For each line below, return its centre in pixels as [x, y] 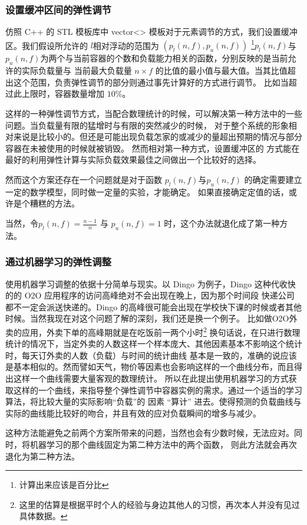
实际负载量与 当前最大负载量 [77, 70]
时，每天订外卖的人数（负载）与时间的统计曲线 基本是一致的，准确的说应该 [151, 355]
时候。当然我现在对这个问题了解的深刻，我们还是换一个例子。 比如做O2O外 [151, 318]
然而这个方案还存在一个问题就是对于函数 [84, 180]
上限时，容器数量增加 [63, 93]
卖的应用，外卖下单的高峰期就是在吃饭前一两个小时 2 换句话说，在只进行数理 [153, 331]
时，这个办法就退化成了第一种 [222, 223]
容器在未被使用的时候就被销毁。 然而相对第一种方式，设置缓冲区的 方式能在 [153, 148]
